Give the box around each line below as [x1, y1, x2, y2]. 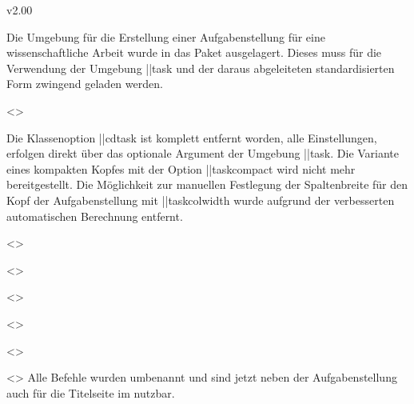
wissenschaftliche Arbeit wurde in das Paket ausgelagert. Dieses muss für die [6, 44, 382, 61]
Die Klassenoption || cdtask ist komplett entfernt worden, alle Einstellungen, [6, 129, 377, 146]
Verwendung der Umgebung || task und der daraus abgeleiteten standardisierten [6, 59, 395, 76]
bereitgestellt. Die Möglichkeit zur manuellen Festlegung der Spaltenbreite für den [6, 176, 408, 193]
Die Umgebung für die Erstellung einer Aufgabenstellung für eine [6, 28, 325, 45]
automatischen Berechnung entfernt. [6, 207, 183, 224]
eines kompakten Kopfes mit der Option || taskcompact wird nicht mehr [6, 160, 356, 177]
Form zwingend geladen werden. [6, 75, 163, 92]
